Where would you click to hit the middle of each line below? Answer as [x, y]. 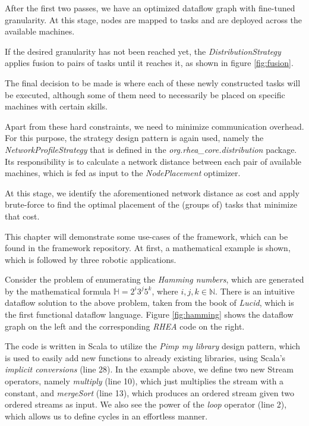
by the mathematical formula [58, 291]
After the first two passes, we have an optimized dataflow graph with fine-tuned [150, 8]
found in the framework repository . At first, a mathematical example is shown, [148, 248]
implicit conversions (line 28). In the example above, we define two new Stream [149, 369]
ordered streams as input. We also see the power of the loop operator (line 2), [146, 404]
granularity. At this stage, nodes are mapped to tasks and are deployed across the [154, 19]
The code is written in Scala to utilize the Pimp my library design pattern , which [152, 346]
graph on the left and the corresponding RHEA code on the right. [125, 326]
